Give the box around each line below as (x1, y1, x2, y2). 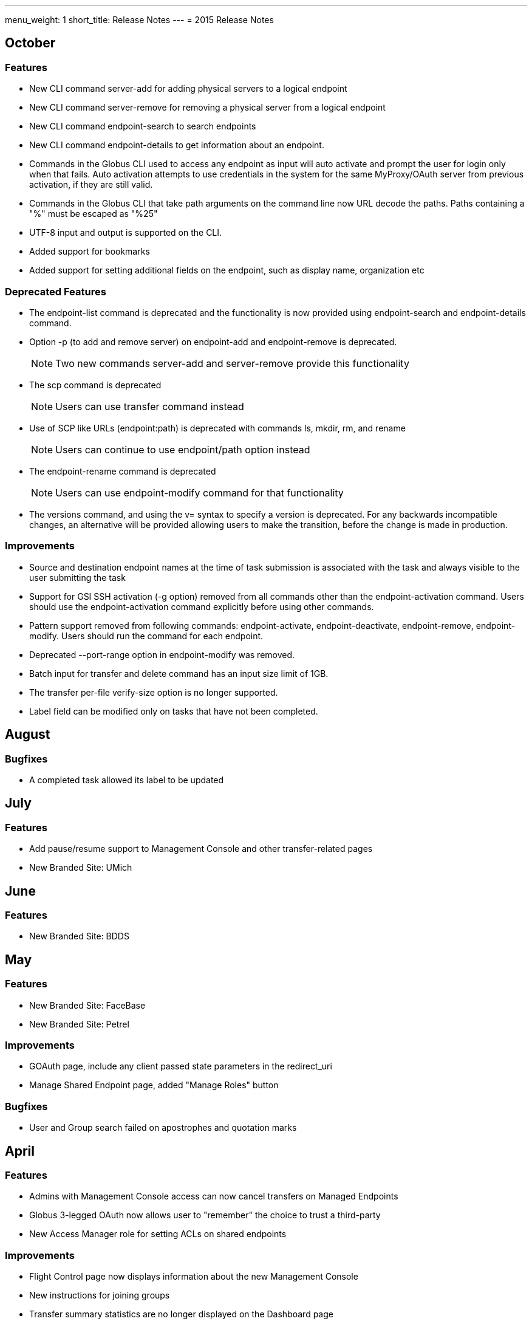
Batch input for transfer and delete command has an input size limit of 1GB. (29, 668, 329, 679)
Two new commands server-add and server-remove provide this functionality (55, 357, 409, 369)
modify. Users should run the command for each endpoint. (29, 630, 264, 641)
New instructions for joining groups (29, 1290, 170, 1301)
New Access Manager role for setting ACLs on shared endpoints (29, 1229, 287, 1240)
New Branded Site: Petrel (29, 1018, 129, 1029)
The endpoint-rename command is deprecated (29, 465, 216, 476)
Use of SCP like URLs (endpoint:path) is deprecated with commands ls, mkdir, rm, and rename (29, 422, 406, 433)
